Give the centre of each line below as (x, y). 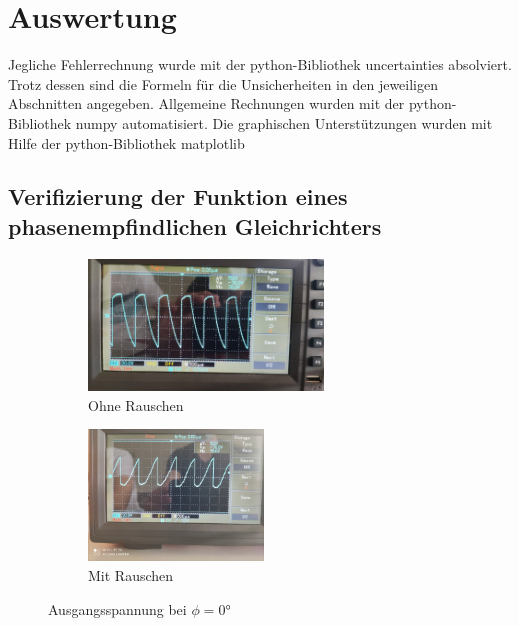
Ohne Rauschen (136, 404)
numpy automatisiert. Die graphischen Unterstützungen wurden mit (284, 122)
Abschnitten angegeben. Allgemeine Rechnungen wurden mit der (206, 103)
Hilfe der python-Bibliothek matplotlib (126, 142)
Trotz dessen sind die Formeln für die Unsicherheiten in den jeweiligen (223, 83)
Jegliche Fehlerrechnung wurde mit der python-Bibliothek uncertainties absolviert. (260, 64)
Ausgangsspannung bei (117, 608)
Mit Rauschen (131, 575)
